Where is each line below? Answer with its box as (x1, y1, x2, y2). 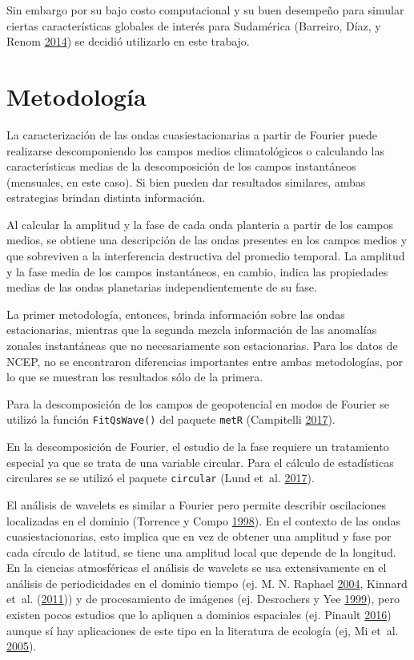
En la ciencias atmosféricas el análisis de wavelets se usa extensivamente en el (6, 559, 387, 576)
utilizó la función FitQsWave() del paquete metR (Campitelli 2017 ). (6, 411, 336, 428)
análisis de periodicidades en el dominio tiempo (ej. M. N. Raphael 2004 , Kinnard (6, 574, 408, 591)
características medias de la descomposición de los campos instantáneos (6, 158, 356, 175)
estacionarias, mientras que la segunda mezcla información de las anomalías (6, 321, 377, 338)
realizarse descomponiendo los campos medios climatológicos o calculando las (6, 142, 384, 159)
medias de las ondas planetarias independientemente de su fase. (6, 279, 317, 296)
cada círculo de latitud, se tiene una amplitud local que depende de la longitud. (6, 543, 396, 560)
